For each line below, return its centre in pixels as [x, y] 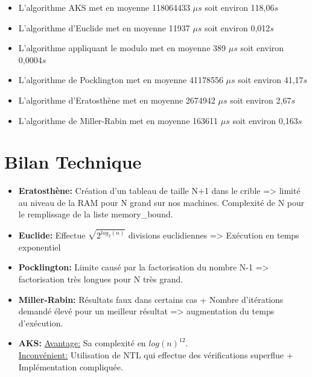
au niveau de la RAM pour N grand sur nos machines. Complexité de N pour [161, 202]
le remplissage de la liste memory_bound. [96, 214]
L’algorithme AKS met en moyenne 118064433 [104, 7]
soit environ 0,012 [237, 27]
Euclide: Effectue [52, 235]
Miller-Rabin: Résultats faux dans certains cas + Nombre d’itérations [151, 299]
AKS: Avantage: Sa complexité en [82, 343]
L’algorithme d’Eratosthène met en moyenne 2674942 [117, 100]
